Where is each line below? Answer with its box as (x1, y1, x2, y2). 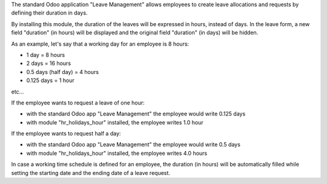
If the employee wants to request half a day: (11, 130, 121, 137)
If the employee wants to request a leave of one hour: (11, 99, 145, 106)
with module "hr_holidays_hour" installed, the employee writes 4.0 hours (26, 149, 208, 157)
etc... (11, 88, 24, 95)
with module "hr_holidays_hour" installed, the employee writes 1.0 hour (26, 118, 203, 126)
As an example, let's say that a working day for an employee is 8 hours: (11, 40, 190, 47)
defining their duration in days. (11, 9, 88, 16)
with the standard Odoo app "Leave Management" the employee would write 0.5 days (26, 141, 240, 148)
